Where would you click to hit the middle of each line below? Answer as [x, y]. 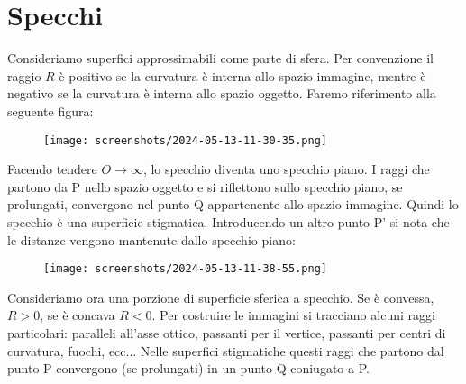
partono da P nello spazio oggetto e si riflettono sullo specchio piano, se [205, 186]
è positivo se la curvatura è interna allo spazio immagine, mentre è [242, 75]
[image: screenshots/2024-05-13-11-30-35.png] [185, 140]
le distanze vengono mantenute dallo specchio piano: [151, 239]
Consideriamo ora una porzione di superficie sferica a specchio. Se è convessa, [221, 297]
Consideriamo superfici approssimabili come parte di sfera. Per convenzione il [220, 58]
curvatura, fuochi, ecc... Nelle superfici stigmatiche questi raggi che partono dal [226, 350]
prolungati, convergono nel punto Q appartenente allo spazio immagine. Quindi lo [233, 204]
